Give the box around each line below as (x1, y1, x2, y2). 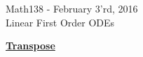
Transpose (6, 38, 55, 53)
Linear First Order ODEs (6, 15, 115, 29)
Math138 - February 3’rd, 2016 (6, 1, 138, 15)
